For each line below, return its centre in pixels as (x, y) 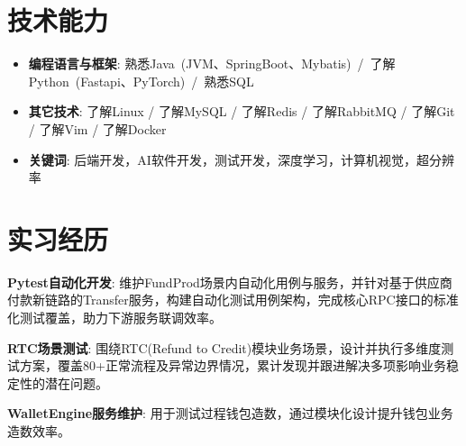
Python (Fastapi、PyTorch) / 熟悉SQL (141, 81)
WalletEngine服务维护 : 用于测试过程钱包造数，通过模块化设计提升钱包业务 (230, 413)
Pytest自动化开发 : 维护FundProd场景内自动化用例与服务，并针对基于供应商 (230, 282)
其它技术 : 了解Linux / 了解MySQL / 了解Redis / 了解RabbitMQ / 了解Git (242, 111)
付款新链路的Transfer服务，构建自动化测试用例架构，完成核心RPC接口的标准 (233, 300)
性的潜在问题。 (64, 382)
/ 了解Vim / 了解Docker (97, 128)
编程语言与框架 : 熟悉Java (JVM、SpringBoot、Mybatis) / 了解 (212, 64)
